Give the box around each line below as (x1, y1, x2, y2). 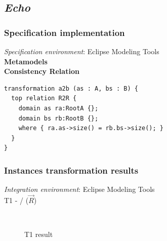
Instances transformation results (4, 164, 139, 176)
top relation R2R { (11, 95, 77, 102)
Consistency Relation (4, 66, 79, 76)
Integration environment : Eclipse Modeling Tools (4, 184, 155, 194)
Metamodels (4, 56, 48, 66)
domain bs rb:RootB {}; (18, 114, 99, 122)
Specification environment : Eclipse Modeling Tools (4, 46, 159, 56)
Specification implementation (4, 26, 125, 38)
